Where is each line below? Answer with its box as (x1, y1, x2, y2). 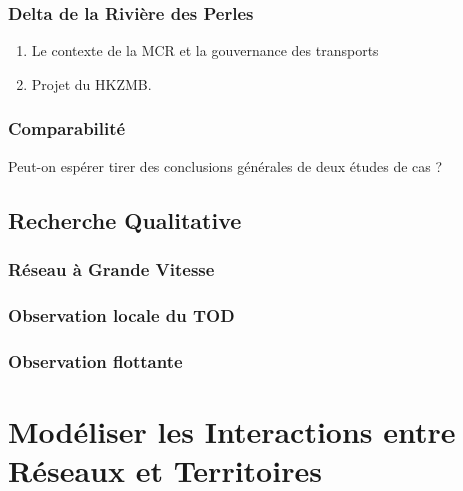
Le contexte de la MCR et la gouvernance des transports (31, 40, 379, 61)
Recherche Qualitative (8, 204, 242, 235)
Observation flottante (8, 348, 183, 373)
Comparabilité (8, 116, 126, 141)
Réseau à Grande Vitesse (8, 256, 215, 281)
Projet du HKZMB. (31, 73, 152, 94)
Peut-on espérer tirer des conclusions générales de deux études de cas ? (8, 155, 443, 176)
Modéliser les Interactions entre (8, 410, 456, 451)
